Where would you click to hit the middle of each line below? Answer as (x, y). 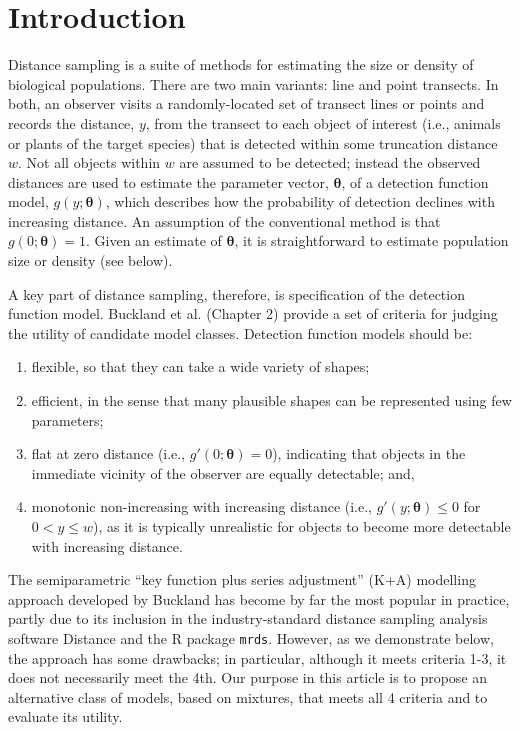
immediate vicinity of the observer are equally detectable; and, (223, 472)
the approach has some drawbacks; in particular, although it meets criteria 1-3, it (257, 657)
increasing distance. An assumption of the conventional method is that (224, 220)
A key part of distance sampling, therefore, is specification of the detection (236, 293)
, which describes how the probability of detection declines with (300, 201)
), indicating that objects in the (369, 453)
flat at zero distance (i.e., (108, 453)
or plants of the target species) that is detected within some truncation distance (253, 142)
